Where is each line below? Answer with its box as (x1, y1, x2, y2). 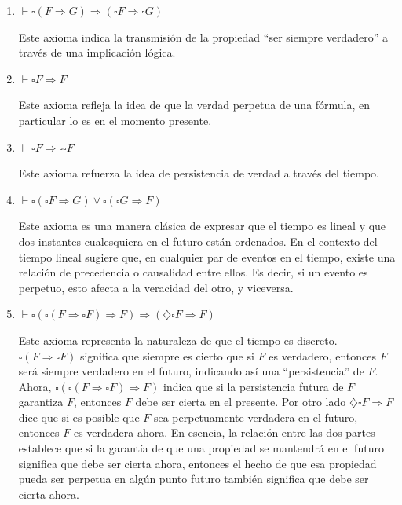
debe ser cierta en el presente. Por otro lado (135, 393, 346, 410)
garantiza (18, 393, 64, 410)
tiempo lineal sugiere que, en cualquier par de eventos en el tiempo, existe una (18, 248, 396, 265)
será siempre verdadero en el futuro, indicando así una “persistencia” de (18, 363, 364, 379)
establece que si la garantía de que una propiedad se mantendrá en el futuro (18, 440, 384, 456)
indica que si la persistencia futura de (163, 378, 344, 394)
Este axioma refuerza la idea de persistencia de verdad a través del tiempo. (18, 165, 379, 181)
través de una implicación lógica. (18, 44, 176, 60)
